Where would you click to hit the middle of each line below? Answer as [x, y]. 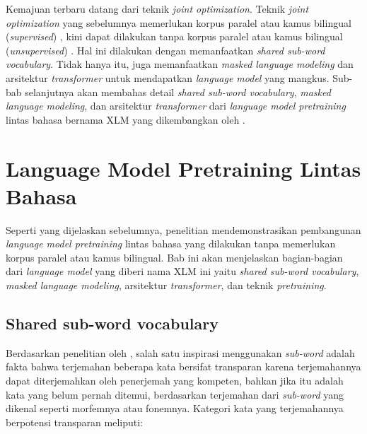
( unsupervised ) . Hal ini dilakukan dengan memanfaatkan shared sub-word [165, 50]
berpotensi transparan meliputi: [74, 422]
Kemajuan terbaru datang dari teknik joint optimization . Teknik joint [157, 8]
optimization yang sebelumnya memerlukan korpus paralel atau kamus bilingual [179, 22]
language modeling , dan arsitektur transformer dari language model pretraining [176, 106]
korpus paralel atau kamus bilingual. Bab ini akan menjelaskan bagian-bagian [174, 257]
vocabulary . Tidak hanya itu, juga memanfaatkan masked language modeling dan [180, 64]
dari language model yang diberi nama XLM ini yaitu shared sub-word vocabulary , [182, 271]
